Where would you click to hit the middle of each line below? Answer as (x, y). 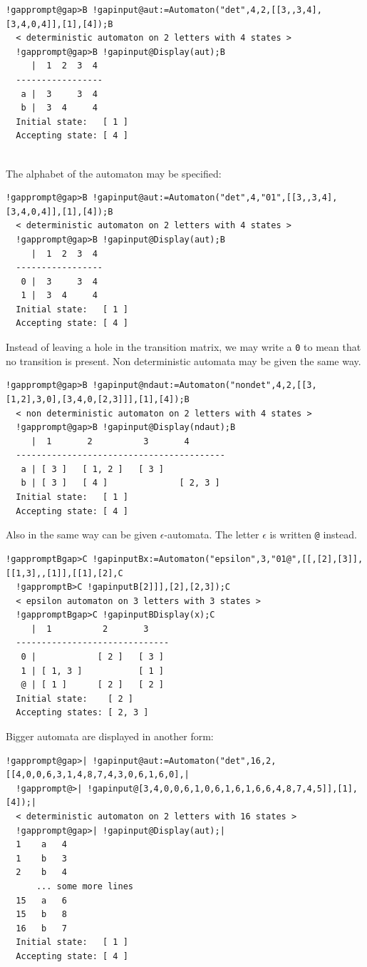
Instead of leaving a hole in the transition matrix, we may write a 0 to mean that (183, 347)
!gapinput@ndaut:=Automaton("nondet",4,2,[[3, (205, 385)
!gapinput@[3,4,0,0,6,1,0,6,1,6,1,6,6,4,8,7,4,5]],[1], (222, 788)
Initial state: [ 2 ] (74, 699)
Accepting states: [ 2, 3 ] (82, 713)
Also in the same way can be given (82, 534)
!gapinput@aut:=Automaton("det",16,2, (184, 761)
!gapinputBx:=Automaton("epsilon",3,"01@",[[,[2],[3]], (228, 559)
